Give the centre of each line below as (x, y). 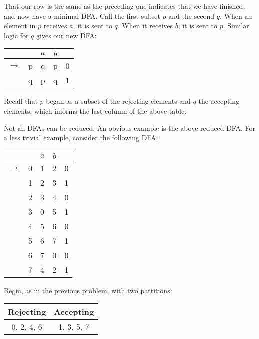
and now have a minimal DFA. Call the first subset (82, 16)
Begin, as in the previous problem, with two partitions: (88, 290)
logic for (16, 35)
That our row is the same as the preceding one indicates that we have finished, (125, 6)
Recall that (21, 101)
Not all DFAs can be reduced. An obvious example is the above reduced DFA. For (129, 128)
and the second (191, 16)
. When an (236, 16)
